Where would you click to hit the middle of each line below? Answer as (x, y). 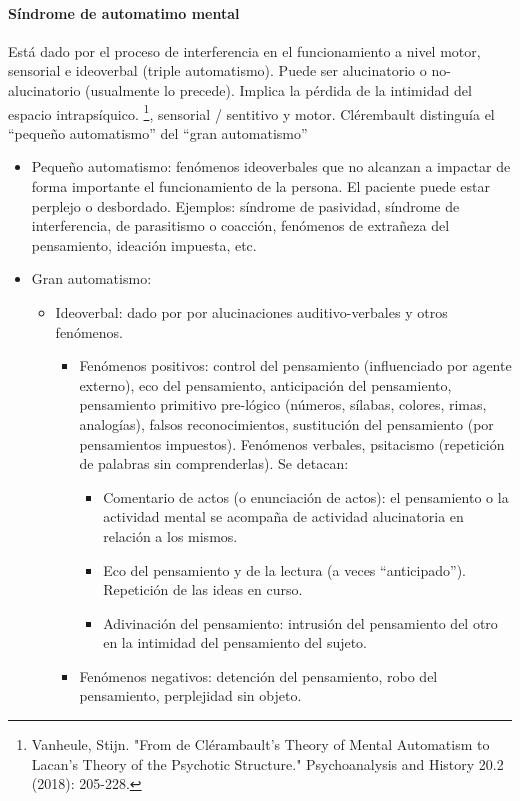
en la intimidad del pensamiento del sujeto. (235, 642)
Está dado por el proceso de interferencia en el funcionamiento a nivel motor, (244, 50)
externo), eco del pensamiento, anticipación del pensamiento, (265, 384)
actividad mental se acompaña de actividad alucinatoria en (283, 516)
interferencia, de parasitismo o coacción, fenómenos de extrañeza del (240, 225)
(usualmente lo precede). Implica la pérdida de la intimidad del (278, 89)
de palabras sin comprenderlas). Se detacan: (214, 463)
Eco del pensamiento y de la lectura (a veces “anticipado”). (284, 569)
